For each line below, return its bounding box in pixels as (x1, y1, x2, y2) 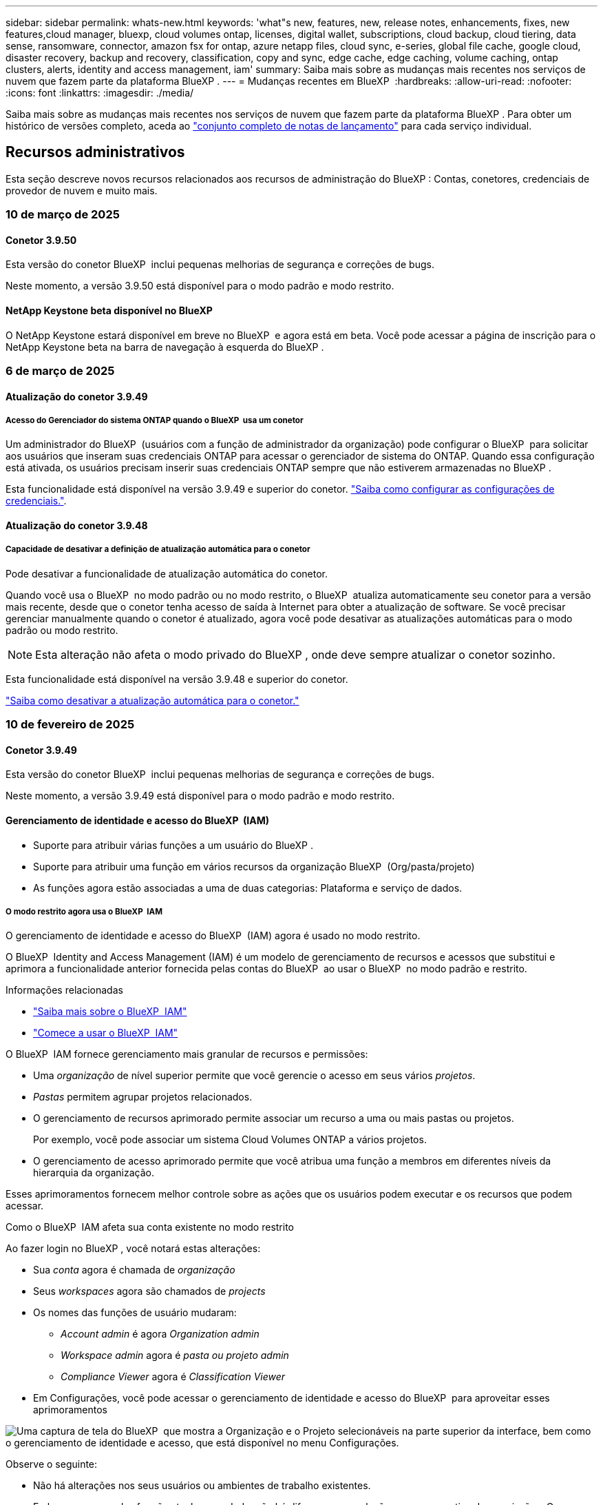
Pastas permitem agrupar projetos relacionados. (33, 1091, 253, 1103)
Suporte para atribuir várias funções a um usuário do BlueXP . (33, 839, 314, 851)
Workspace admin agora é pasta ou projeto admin (61, 1349, 289, 1362)
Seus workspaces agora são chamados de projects (33, 1285, 266, 1298)
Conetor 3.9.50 (6, 234, 77, 246)
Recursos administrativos (6, 143, 185, 161)
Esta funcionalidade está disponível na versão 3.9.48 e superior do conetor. (6, 673, 348, 685)
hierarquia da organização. (33, 1167, 154, 1179)
